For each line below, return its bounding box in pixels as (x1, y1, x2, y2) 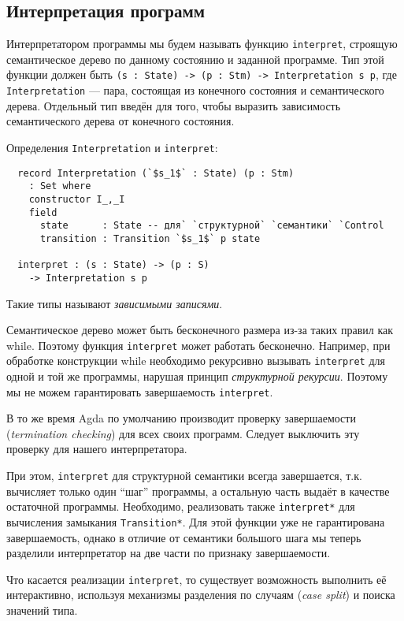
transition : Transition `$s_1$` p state (39, 232, 261, 244)
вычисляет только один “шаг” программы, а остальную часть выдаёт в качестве (6, 482, 390, 499)
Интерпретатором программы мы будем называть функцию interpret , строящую (6, 35, 398, 52)
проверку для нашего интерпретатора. (6, 441, 187, 457)
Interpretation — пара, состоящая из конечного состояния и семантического (6, 82, 384, 99)
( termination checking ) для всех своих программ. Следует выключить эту (6, 425, 360, 441)
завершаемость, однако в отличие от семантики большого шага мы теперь (6, 529, 361, 545)
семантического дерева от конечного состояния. (6, 113, 235, 129)
